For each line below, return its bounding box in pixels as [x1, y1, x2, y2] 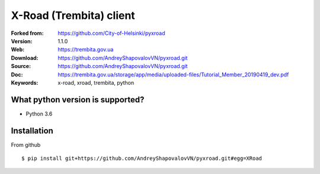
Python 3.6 [25, 110, 53, 117]
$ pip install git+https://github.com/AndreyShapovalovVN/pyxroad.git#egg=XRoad [21, 155, 263, 162]
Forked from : [11, 30, 44, 37]
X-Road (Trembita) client [11, 9, 136, 22]
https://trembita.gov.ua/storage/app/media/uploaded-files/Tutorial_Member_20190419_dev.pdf [57, 71, 289, 78]
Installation [11, 125, 53, 136]
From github [11, 141, 41, 148]
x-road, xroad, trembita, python [57, 79, 135, 86]
